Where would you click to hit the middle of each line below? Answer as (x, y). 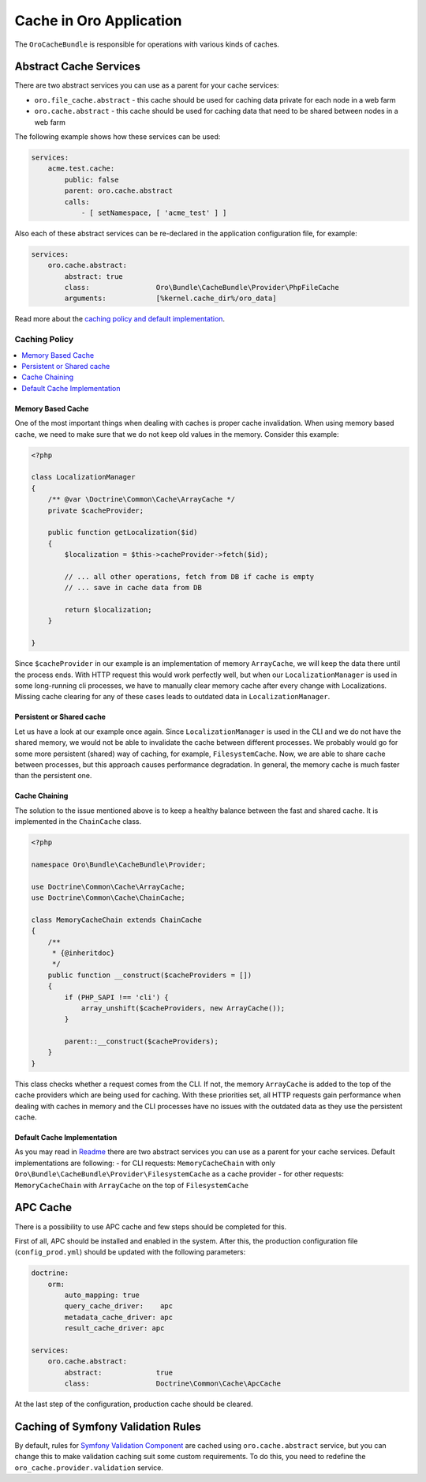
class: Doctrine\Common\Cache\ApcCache (173, 1384)
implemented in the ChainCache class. (78, 822)
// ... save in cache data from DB (133, 588)
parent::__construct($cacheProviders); (141, 1042)
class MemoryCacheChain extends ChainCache (117, 920)
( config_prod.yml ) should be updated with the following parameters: (130, 1252)
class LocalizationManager (83, 477)
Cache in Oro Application (98, 21)
